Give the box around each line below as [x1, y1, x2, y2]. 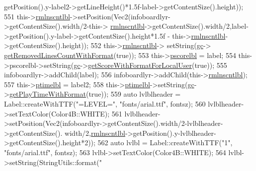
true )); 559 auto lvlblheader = [88, 89, 181, 99]
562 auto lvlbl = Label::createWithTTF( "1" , [97, 137, 233, 148]
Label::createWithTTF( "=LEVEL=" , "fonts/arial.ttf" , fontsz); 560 [4, 98, 206, 109]
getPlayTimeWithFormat [9, 89, 86, 99]
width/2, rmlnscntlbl [65, 127, 125, 138]
